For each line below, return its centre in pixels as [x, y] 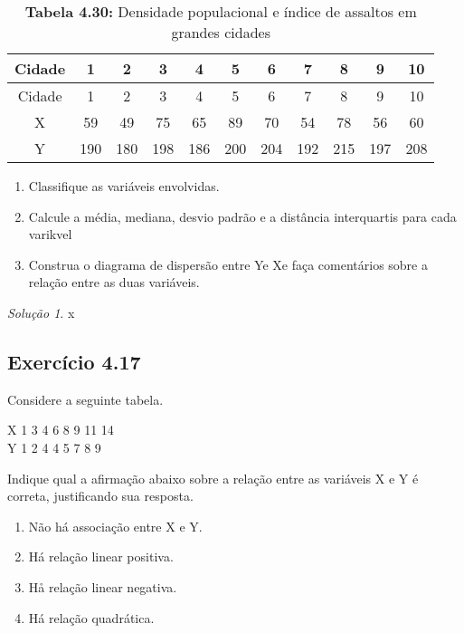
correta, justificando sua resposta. [100, 496]
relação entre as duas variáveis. [114, 282]
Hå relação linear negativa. [103, 586]
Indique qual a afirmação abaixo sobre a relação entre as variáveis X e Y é [213, 478]
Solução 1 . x [41, 312]
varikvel [50, 234]
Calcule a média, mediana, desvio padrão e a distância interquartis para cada [242, 216]
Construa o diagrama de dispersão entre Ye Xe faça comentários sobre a [228, 264]
